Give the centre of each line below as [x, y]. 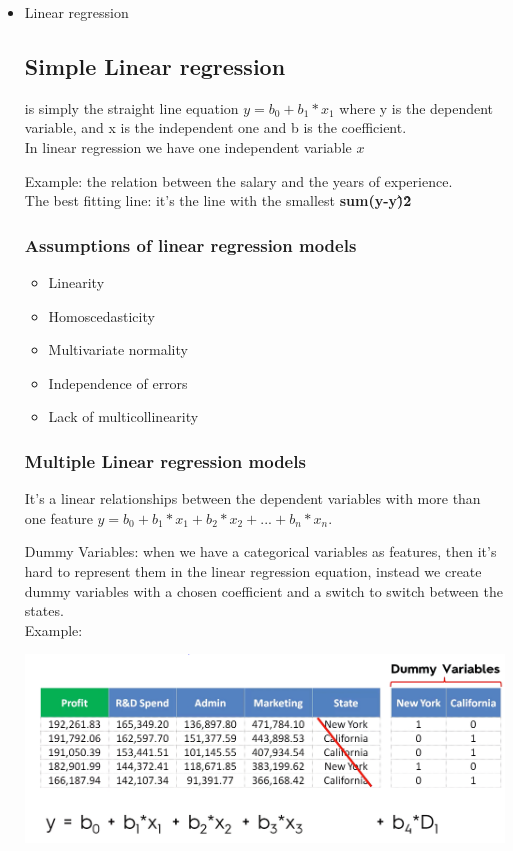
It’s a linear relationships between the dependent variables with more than [252, 498]
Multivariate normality [118, 349]
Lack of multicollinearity [123, 416]
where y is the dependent [416, 107]
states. [44, 610]
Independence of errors [118, 382]
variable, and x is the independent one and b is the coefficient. [215, 127]
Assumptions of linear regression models [190, 244]
